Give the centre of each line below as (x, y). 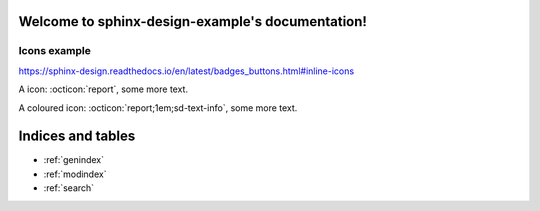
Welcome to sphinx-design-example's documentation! (192, 21)
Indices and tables (77, 136)
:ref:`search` (69, 188)
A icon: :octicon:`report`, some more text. (103, 89)
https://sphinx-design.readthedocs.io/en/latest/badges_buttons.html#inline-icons (186, 71)
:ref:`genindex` (74, 160)
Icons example (55, 51)
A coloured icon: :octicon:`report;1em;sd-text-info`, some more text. (158, 107)
